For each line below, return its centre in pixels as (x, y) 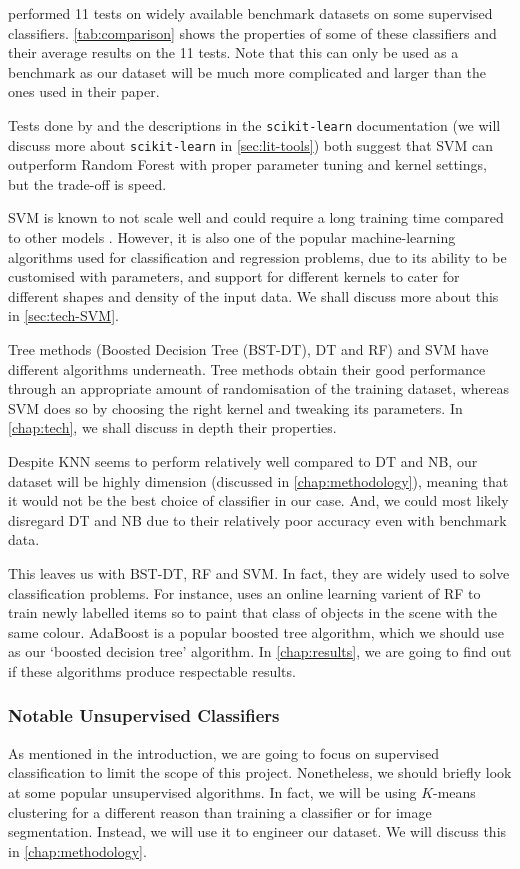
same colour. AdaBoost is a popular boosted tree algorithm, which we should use (256, 631)
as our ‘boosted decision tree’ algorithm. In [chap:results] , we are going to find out (260, 651)
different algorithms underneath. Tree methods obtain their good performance (247, 368)
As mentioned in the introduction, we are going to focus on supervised (223, 752)
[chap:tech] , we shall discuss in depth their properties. (172, 427)
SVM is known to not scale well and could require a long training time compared (256, 217)
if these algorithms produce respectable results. (152, 670)
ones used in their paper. (84, 91)
